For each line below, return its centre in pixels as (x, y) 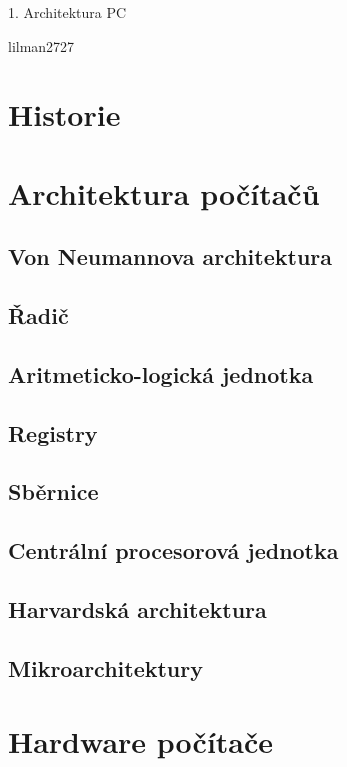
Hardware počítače (141, 741)
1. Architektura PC (67, 12)
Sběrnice (53, 491)
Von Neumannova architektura (170, 256)
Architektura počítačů (164, 192)
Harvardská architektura (137, 609)
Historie (64, 114)
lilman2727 (41, 45)
